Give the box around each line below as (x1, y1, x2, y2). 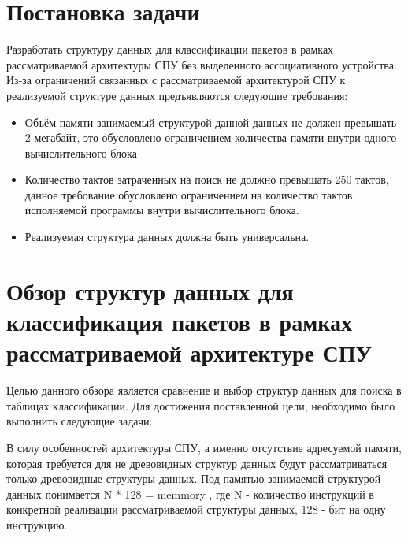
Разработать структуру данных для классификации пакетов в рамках (6, 41, 334, 58)
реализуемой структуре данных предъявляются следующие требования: (6, 87, 348, 103)
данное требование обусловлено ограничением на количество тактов (24, 186, 353, 202)
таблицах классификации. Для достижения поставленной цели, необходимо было (6, 397, 395, 414)
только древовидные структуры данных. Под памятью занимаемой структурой (6, 470, 381, 487)
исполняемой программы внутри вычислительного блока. (24, 202, 299, 218)
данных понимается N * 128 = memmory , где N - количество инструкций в (6, 485, 374, 502)
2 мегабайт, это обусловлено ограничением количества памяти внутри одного (24, 129, 397, 146)
